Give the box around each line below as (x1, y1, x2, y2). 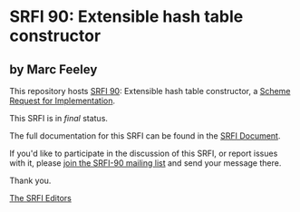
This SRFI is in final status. (9, 113, 109, 123)
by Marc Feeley (9, 62, 98, 77)
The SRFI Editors (9, 193, 73, 203)
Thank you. (9, 175, 52, 186)
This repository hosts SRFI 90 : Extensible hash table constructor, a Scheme (9, 86, 291, 96)
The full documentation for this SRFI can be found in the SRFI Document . (9, 130, 281, 141)
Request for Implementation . (9, 95, 116, 106)
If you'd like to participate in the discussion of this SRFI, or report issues (9, 148, 278, 159)
